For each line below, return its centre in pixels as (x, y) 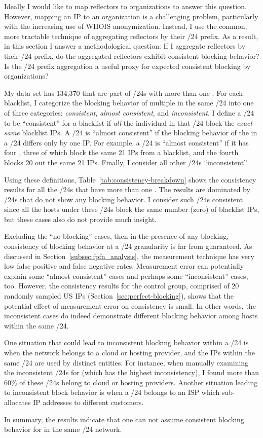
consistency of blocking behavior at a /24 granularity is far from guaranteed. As (128, 246)
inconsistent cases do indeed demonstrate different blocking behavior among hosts (131, 316)
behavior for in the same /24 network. (63, 429)
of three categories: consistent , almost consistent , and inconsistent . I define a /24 (129, 112)
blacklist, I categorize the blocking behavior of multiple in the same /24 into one (129, 103)
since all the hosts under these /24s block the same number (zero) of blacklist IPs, (132, 209)
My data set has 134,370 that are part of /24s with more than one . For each (124, 93)
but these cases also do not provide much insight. (81, 219)
